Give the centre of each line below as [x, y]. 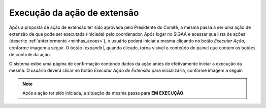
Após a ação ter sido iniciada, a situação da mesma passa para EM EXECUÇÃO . [103, 93]
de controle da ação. [30, 55]
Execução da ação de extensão [74, 13]
